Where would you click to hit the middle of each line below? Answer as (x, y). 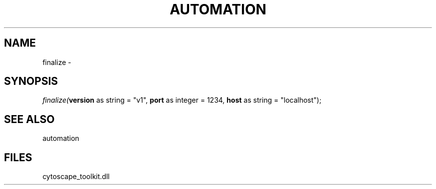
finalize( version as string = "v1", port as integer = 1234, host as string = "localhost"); (182, 100)
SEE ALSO (29, 119)
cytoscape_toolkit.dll (76, 177)
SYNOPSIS (31, 81)
